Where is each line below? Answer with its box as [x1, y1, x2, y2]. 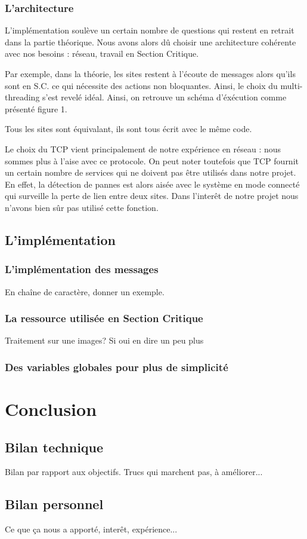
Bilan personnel [5, 495, 104, 513]
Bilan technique [5, 437, 104, 456]
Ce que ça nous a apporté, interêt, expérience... [5, 523, 178, 535]
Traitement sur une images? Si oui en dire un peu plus [5, 334, 204, 347]
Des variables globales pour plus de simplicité [5, 359, 228, 374]
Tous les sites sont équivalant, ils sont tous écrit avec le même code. [5, 122, 252, 135]
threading [5, 91, 40, 103]
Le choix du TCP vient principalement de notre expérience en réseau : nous [5, 142, 281, 155]
